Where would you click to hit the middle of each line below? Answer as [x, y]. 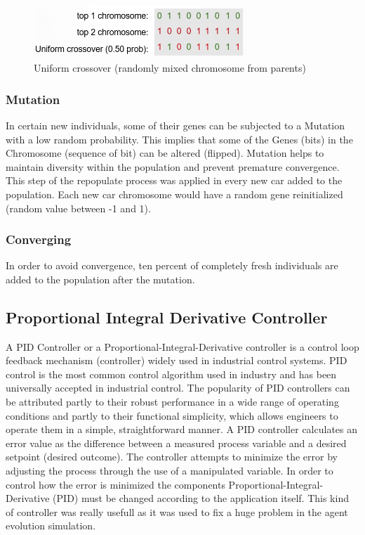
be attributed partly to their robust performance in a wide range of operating [172, 402]
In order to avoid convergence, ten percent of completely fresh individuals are [172, 265]
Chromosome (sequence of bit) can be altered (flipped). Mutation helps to [165, 153]
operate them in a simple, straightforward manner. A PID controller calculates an [182, 429]
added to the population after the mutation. [100, 279]
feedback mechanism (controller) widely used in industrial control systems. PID [177, 360]
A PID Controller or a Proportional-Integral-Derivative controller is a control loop [182, 346]
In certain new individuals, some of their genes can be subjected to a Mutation [175, 125]
